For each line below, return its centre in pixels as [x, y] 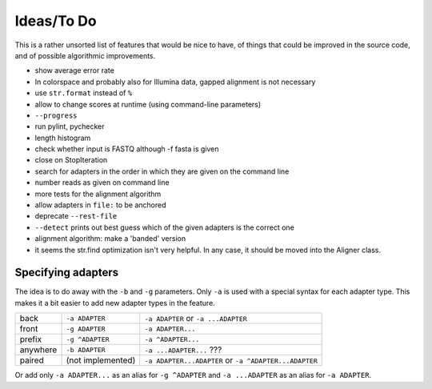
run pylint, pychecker [70, 126]
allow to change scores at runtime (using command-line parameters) [148, 104]
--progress [56, 115]
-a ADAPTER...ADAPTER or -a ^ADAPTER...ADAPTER [231, 360]
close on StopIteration [71, 160]
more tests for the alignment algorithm [98, 194]
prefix [31, 339]
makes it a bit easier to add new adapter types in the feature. [115, 303]
